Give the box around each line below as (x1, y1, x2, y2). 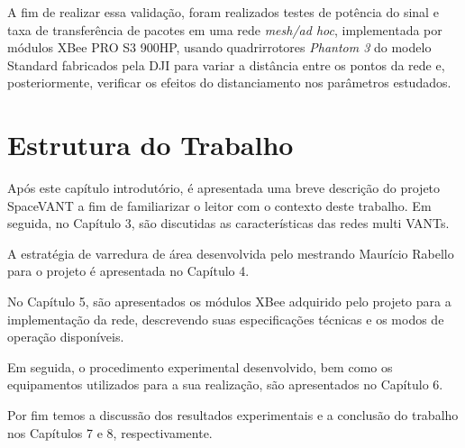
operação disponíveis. (7, 327, 124, 346)
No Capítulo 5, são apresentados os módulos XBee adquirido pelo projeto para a (7, 292, 451, 311)
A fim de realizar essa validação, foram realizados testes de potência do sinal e (7, 3, 439, 21)
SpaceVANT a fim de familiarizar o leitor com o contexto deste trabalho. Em (7, 196, 432, 215)
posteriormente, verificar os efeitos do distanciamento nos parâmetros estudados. (7, 73, 451, 92)
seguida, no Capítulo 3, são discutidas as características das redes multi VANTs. (7, 214, 450, 233)
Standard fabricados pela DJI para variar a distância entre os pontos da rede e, (7, 55, 445, 74)
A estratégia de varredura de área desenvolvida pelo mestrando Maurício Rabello (7, 243, 454, 262)
